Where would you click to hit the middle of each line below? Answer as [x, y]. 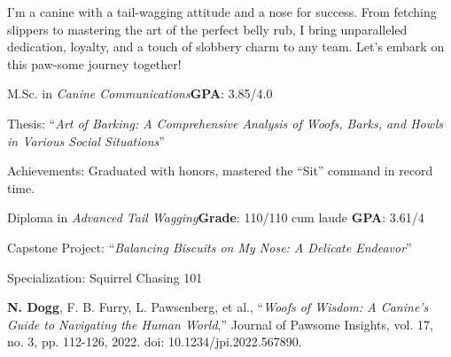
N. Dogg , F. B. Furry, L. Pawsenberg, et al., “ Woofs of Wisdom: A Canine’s [218, 307]
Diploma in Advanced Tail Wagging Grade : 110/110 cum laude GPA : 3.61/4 [216, 217]
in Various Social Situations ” [86, 140]
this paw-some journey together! [94, 63]
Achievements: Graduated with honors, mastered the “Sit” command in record [220, 171]
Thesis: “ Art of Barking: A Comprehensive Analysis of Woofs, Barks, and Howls [225, 123]
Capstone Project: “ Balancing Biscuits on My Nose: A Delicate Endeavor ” [210, 247]
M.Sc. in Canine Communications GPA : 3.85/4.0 [140, 93]
